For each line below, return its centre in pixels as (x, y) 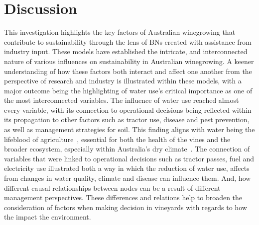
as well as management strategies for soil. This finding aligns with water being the (129, 129)
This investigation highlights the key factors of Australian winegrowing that (120, 32)
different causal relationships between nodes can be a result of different (112, 187)
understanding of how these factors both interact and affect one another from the (128, 71)
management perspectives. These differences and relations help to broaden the (123, 197)
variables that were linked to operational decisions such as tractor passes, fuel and (129, 158)
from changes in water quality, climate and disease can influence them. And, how (128, 178)
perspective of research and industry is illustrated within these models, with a (123, 81)
